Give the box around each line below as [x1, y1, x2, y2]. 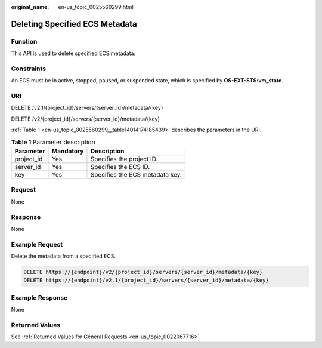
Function [11, 37, 38, 45]
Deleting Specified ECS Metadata [11, 19, 137, 29]
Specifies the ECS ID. [90, 162, 150, 171]
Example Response [11, 293, 68, 301]
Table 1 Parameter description [11, 138, 95, 146]
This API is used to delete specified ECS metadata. [11, 50, 136, 57]
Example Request [11, 240, 63, 248]
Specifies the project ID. [90, 155, 158, 163]
